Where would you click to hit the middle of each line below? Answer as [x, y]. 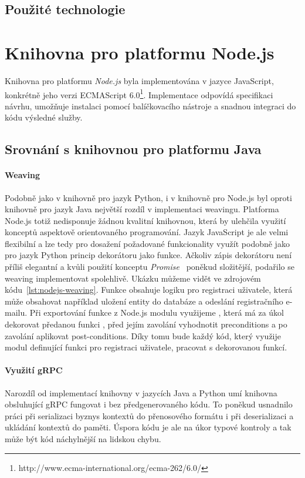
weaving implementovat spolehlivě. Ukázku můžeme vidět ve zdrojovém [133, 278]
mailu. [16, 312]
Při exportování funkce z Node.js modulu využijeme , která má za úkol [157, 312]
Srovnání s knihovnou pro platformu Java [133, 149]
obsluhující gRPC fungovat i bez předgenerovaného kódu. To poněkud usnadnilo [149, 404]
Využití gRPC [34, 370]
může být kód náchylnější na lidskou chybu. [83, 439]
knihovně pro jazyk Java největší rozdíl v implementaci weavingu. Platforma [142, 209]
